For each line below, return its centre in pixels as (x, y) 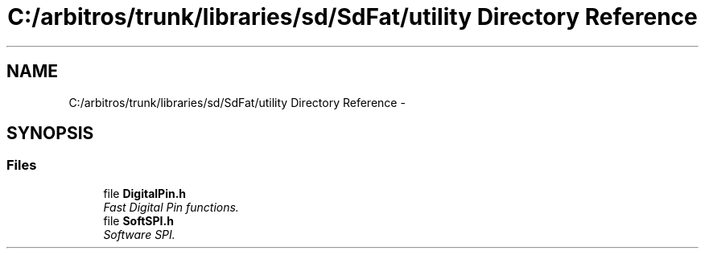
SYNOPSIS (50, 134)
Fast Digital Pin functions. (171, 207)
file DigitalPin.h (145, 193)
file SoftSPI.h (138, 220)
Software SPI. (139, 234)
